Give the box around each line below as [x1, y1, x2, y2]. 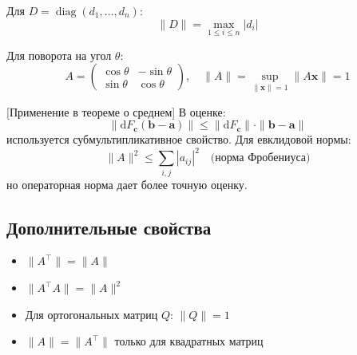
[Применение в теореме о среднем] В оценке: [6, 103, 226, 120]
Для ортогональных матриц [25, 306, 158, 322]
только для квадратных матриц [114, 333, 264, 349]
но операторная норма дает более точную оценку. [6, 176, 248, 192]
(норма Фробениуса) [210, 152, 311, 164]
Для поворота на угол [6, 46, 112, 63]
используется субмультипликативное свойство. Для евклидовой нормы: [6, 131, 351, 148]
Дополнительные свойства [6, 215, 212, 239]
